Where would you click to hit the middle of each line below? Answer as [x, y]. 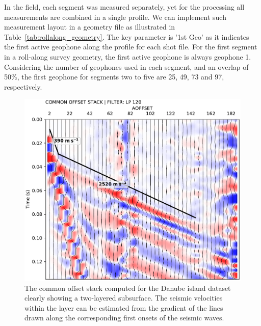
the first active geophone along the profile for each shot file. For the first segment [131, 47]
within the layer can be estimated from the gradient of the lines [124, 307]
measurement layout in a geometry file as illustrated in [90, 27]
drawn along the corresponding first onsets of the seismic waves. [124, 318]
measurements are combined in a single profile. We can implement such [115, 17]
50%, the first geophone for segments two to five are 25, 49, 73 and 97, [114, 77]
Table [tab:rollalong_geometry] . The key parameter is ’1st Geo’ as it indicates [127, 36]
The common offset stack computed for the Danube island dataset [128, 288]
